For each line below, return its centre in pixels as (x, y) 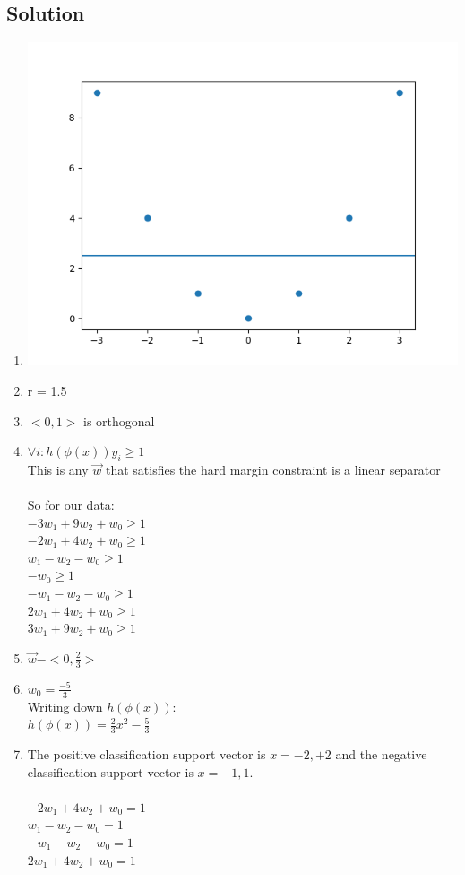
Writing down (65, 706)
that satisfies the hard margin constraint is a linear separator (273, 469)
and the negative (381, 753)
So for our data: (71, 505)
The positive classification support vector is (146, 753)
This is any (58, 469)
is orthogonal (119, 420)
